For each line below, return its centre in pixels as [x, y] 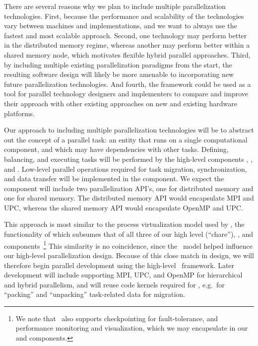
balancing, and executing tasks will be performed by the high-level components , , [128, 159]
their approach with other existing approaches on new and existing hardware [121, 103]
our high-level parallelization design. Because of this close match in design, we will [129, 255]
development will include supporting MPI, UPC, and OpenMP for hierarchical [123, 275]
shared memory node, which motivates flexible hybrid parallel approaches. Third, [127, 54]
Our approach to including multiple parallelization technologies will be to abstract [129, 130]
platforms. [19, 113]
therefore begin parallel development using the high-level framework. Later [119, 265]
